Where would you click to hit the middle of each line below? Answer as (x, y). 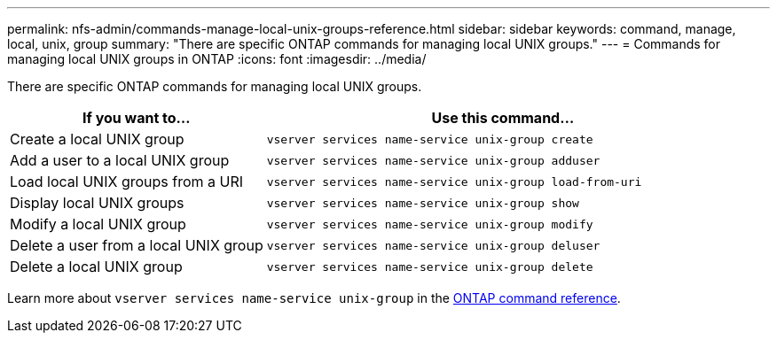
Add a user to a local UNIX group (120, 160)
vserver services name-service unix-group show (423, 203)
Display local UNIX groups (97, 203)
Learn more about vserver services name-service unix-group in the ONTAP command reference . (314, 298)
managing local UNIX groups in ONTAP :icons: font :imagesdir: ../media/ (217, 59)
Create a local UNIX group (97, 139)
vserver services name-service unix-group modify (430, 224)
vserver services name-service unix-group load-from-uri (454, 182)
